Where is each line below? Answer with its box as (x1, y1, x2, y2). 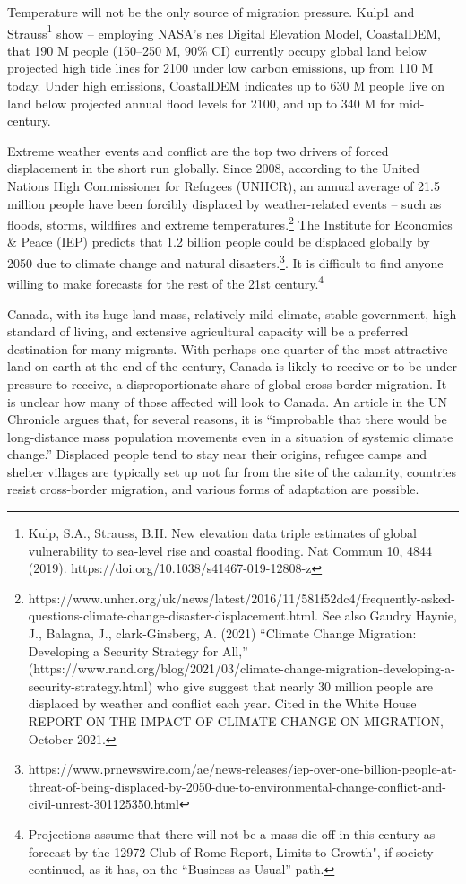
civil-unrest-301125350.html (28, 794, 179, 813)
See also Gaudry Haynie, (322, 606, 457, 625)
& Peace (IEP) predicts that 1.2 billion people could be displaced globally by (7, 232, 430, 251)
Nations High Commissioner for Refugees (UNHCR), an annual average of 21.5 (7, 177, 441, 195)
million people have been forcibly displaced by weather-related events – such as (7, 194, 442, 212)
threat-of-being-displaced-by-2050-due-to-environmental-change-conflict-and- (28, 776, 446, 795)
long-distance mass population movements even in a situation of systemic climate (7, 427, 453, 446)
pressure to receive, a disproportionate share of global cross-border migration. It (7, 374, 447, 393)
